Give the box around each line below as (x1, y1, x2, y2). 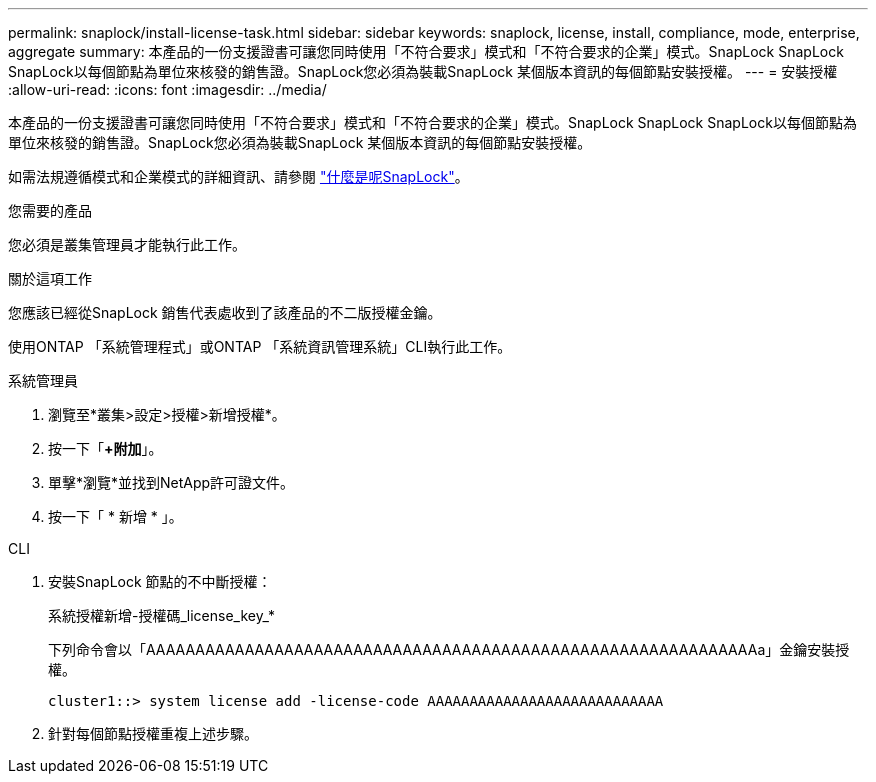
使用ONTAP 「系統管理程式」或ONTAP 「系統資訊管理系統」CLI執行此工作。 (8, 338, 512, 355)
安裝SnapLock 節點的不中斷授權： (48, 573, 272, 590)
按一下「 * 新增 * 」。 (48, 508, 183, 525)
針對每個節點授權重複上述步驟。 (48, 725, 258, 742)
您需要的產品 (8, 202, 92, 219)
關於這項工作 (8, 270, 92, 287)
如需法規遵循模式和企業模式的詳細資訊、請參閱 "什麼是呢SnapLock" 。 (8, 168, 469, 185)
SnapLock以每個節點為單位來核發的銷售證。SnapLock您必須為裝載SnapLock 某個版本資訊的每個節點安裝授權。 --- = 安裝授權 (8, 63, 838, 80)
